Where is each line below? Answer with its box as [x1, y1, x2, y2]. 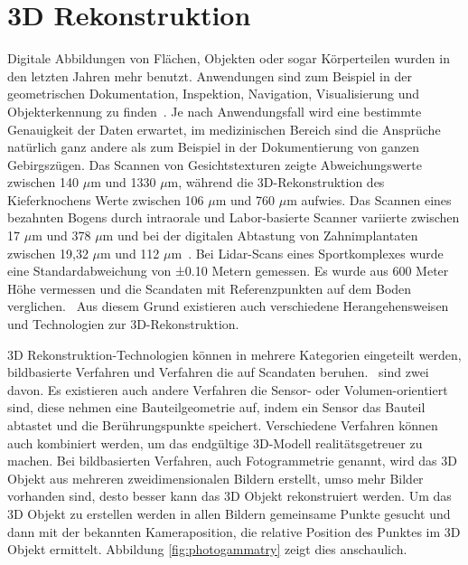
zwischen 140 [7, 173, 80, 192]
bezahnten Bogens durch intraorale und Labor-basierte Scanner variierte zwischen [7, 208, 460, 227]
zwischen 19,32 [7, 243, 89, 262]
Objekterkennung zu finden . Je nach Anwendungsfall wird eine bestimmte [7, 101, 422, 120]
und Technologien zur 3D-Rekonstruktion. [7, 315, 239, 334]
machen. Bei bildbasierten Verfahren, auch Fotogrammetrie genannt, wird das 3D [7, 451, 457, 470]
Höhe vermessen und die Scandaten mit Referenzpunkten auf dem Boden [7, 278, 412, 297]
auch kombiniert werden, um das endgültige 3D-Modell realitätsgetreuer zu [7, 433, 423, 452]
